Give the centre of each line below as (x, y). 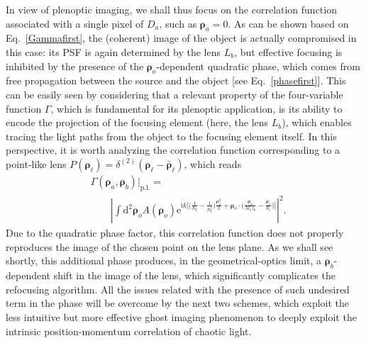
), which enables (317, 122)
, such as (178, 23)
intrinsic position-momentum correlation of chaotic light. (129, 331)
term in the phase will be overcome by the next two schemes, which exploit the (178, 303)
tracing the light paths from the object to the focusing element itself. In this (171, 136)
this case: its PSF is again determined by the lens (113, 51)
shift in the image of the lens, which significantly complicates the (195, 275)
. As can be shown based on (288, 23)
